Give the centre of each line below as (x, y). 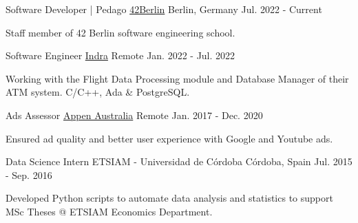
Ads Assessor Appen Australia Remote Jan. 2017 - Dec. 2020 (134, 115)
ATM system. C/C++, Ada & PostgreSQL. (98, 92)
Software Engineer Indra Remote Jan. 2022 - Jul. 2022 (120, 55)
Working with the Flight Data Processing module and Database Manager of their (177, 78)
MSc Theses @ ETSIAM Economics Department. (109, 211)
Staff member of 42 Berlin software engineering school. (120, 32)
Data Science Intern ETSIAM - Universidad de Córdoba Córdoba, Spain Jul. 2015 (179, 161)
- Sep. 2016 (29, 174)
